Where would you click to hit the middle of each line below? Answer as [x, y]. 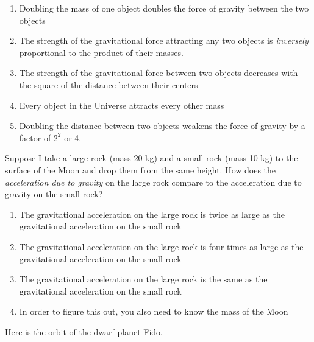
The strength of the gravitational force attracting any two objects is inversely [164, 40]
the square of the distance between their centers [109, 84]
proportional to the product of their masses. [101, 52]
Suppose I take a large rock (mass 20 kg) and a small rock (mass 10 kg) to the [152, 158]
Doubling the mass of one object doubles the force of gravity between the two [164, 8]
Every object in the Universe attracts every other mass [122, 105]
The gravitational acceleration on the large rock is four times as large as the [161, 246]
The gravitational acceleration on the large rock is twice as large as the [152, 214]
